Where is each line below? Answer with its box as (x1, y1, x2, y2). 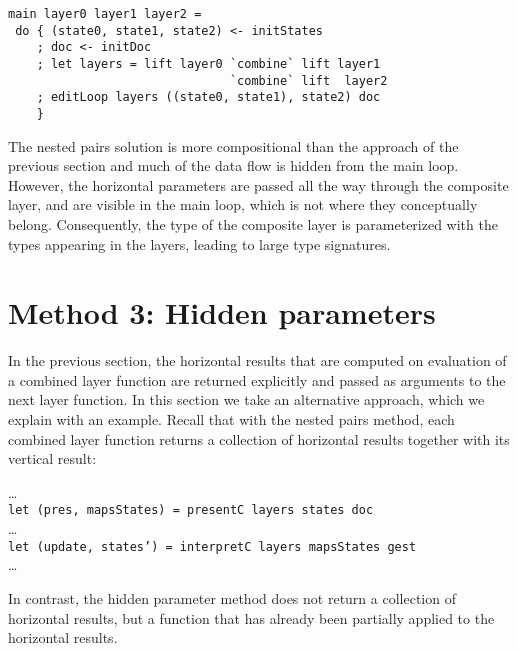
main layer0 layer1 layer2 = (8, 7, 202, 21)
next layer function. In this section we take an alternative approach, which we (8, 389, 485, 410)
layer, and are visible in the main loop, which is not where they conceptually (8, 194, 478, 215)
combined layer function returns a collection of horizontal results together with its (8, 428, 510, 449)
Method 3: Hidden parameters (8, 292, 436, 333)
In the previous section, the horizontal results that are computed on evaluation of (8, 350, 507, 371)
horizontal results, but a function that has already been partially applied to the (8, 607, 495, 628)
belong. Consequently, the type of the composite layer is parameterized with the (8, 213, 498, 234)
